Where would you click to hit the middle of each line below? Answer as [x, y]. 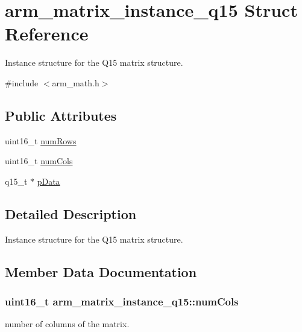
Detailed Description [71, 213]
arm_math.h [76, 82]
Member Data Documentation [101, 271]
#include [22, 82]
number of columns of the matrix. [67, 324]
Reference [47, 34]
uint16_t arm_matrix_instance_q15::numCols [122, 301]
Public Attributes [61, 115]
